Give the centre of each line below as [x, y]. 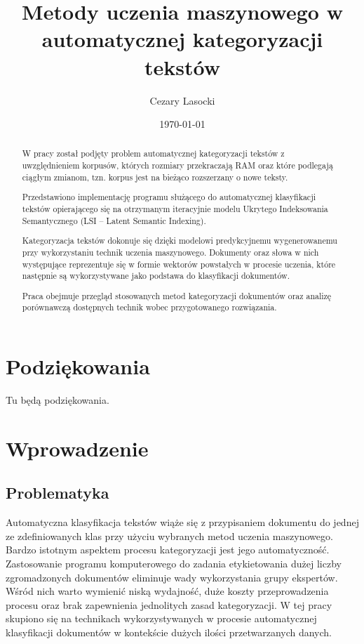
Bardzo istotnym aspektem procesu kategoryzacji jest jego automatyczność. [168, 550]
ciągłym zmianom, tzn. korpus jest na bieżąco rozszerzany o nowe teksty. [155, 177]
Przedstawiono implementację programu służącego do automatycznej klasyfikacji [169, 197]
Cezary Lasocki [182, 100]
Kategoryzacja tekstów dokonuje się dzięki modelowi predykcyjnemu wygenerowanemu [180, 241]
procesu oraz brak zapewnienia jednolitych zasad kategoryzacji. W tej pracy [169, 604]
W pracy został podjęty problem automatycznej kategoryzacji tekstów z [153, 153]
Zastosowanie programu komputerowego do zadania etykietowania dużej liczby [174, 563]
